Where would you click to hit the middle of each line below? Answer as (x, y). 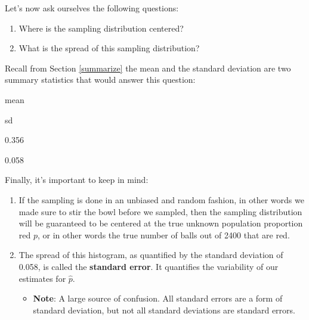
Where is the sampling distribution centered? (101, 28)
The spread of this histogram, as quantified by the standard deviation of (151, 255)
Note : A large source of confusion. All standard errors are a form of (158, 298)
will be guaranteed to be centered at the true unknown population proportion (161, 223)
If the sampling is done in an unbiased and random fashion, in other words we (161, 199)
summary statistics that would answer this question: (100, 80)
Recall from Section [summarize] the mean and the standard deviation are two (148, 68)
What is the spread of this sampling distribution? (109, 48)
